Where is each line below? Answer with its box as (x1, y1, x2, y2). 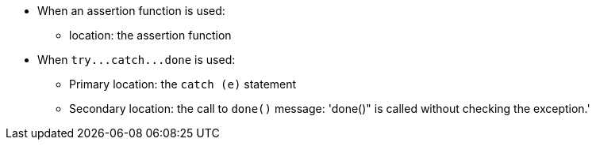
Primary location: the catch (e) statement (69, 77, 297, 91)
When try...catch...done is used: (37, 53, 236, 66)
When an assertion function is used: (37, 4, 225, 17)
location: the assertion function (69, 28, 232, 42)
